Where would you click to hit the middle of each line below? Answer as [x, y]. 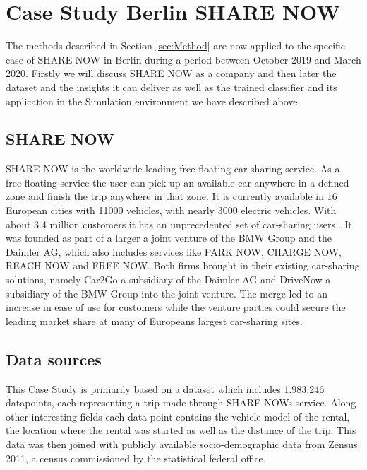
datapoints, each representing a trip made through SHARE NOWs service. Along [181, 403]
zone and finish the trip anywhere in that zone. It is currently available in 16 [172, 196]
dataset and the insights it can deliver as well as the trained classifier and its [172, 87]
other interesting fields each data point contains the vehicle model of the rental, [178, 416]
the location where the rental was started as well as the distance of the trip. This [181, 430]
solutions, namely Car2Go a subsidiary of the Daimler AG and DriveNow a [168, 280]
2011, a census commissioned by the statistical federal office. [136, 458]
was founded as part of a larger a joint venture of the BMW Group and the [169, 238]
